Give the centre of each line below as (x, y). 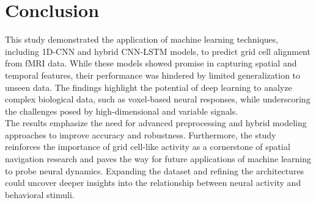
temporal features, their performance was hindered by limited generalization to (153, 75)
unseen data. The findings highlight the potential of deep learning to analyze (149, 87)
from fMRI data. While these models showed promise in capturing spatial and (151, 63)
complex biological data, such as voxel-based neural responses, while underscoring (158, 99)
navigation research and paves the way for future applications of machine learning (158, 159)
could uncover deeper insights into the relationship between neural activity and (153, 183)
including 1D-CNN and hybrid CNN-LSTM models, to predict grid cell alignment (158, 51)
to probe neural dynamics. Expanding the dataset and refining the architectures (155, 170)
